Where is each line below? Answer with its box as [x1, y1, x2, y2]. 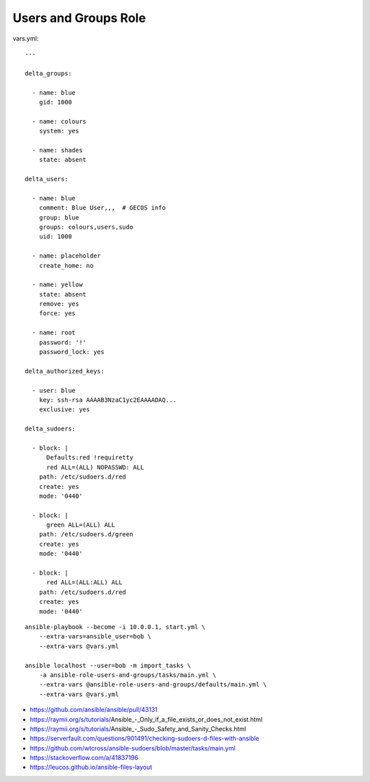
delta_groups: [25, 69, 72, 77]
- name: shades [32, 146, 83, 154]
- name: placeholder [32, 252, 101, 260]
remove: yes [38, 300, 79, 308]
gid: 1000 [38, 98, 72, 106]
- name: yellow [32, 281, 83, 288]
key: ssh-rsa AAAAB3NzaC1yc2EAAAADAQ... [38, 396, 177, 404]
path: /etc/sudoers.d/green [38, 531, 134, 538]
